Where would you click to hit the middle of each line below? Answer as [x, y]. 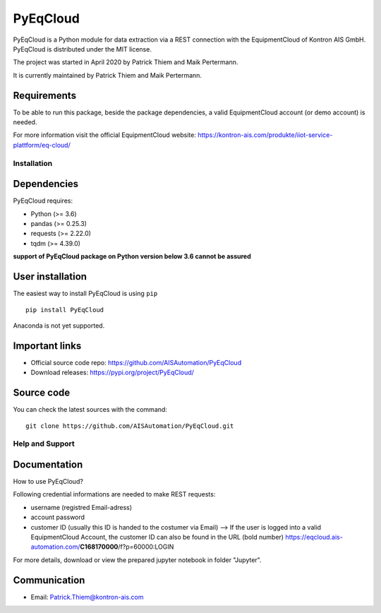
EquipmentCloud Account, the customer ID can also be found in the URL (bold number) [157, 537]
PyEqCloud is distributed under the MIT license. [82, 49]
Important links [47, 346]
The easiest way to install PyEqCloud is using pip [85, 294]
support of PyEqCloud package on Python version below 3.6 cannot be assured [132, 256]
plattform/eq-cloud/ [42, 145]
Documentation [48, 464]
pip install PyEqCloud [65, 310]
